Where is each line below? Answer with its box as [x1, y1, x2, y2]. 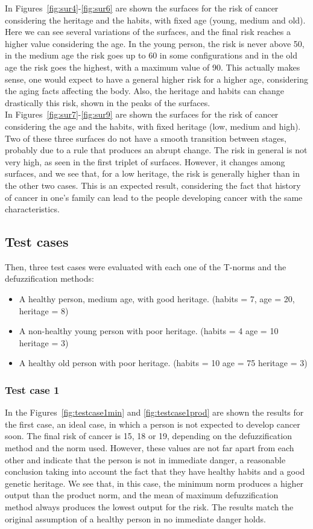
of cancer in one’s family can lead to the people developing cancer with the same [5, 191, 303, 203]
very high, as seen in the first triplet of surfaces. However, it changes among [5, 155, 285, 168]
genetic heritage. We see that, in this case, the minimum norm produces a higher [5, 477, 304, 489]
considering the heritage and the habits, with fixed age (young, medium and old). [5, 13, 306, 26]
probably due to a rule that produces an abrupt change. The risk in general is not [5, 144, 308, 156]
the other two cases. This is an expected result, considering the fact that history [5, 179, 301, 191]
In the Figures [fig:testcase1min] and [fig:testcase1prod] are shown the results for [5, 406, 304, 419]
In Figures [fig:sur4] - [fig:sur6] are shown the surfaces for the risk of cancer [5, 2, 279, 14]
